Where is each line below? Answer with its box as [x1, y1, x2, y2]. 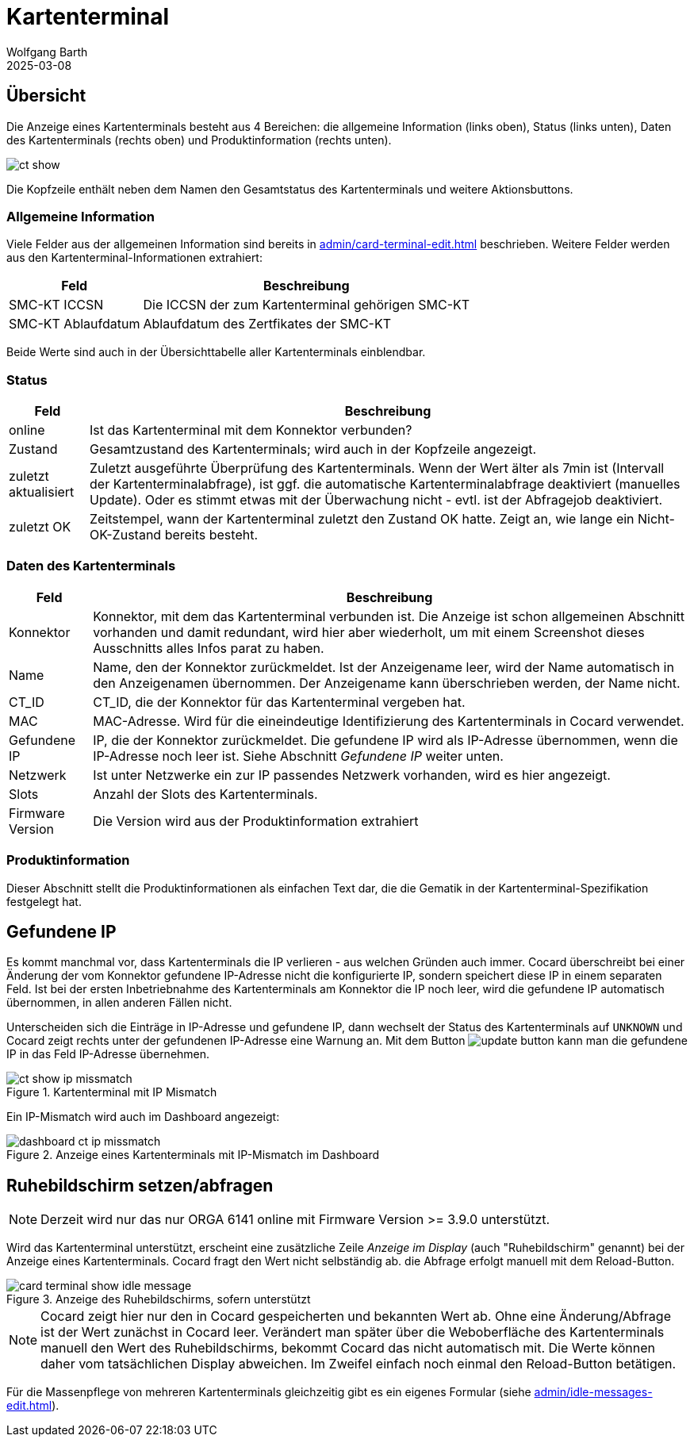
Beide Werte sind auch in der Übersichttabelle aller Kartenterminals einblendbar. [6, 345, 426, 359]
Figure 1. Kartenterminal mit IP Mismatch [6, 1085, 217, 1100]
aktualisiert [9, 484, 75, 501]
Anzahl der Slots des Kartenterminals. [93, 785, 318, 802]
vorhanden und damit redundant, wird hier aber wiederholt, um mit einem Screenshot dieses [93, 624, 645, 640]
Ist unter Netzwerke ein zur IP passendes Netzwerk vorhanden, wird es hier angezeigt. [93, 766, 611, 783]
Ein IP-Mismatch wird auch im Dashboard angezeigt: [6, 1110, 280, 1124]
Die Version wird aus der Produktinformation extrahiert [93, 812, 419, 829]
